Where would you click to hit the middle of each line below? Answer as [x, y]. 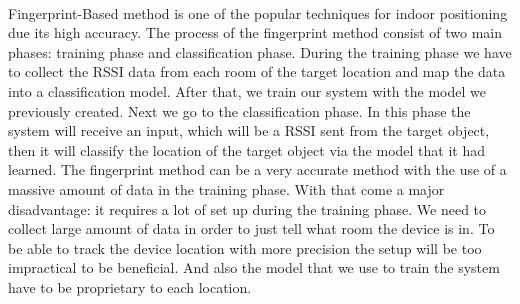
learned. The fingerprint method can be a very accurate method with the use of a [257, 169]
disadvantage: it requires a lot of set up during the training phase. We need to [247, 208]
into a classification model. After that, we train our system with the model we [247, 90]
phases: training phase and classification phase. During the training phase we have [260, 51]
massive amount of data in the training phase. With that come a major [226, 188]
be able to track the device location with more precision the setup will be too [245, 247]
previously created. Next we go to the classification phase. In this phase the [239, 110]
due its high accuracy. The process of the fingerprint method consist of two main [255, 32]
